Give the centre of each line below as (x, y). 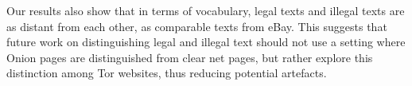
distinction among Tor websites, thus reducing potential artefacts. (167, 73)
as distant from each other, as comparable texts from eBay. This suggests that (197, 26)
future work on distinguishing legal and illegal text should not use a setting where (206, 42)
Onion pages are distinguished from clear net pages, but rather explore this (190, 57)
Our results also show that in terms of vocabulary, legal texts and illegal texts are (206, 10)
